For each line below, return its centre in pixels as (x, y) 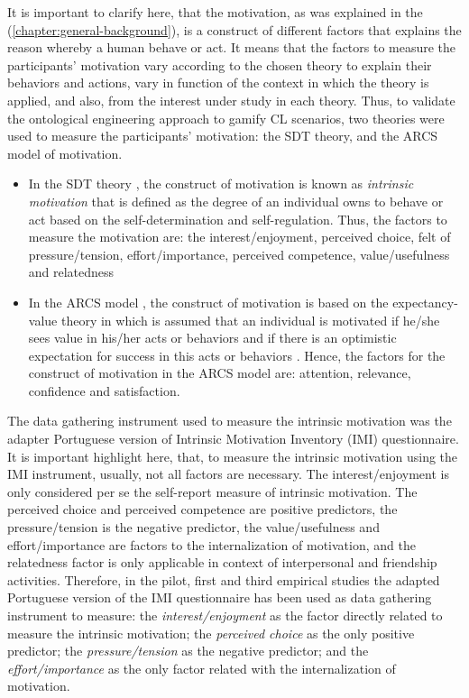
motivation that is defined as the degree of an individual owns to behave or (236, 201)
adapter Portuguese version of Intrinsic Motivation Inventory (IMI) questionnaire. (233, 439)
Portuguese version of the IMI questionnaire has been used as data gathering (220, 597)
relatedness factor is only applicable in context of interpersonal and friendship (222, 562)
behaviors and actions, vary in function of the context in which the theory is (218, 83)
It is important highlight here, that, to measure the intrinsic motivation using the (233, 456)
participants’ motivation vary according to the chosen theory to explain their (220, 64)
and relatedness (71, 272)
